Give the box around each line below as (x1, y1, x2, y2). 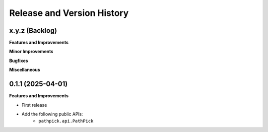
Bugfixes (9, 58, 28, 64)
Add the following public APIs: (21, 111, 83, 117)
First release (21, 102, 47, 108)
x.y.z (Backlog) (9, 26, 57, 35)
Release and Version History (9, 7, 129, 18)
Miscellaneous (9, 67, 41, 73)
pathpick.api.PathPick (38, 118, 94, 124)
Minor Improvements (9, 49, 54, 55)
